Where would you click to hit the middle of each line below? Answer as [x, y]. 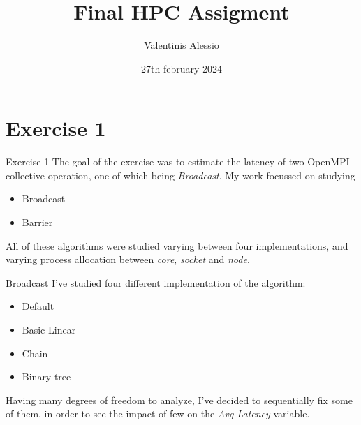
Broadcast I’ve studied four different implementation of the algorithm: [156, 282]
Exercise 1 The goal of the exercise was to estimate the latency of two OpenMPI [178, 162]
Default [38, 306]
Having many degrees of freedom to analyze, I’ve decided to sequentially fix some [179, 400]
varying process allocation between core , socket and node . [128, 259]
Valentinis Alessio [182, 45]
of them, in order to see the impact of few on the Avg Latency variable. [158, 413]
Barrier [37, 222]
